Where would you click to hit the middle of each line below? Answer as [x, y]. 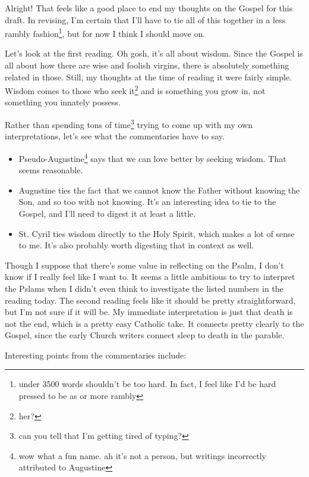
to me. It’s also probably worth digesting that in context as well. [136, 245]
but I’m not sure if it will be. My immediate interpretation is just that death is [149, 312]
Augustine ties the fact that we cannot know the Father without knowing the [159, 190]
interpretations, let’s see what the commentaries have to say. [115, 136]
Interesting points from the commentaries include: [96, 355]
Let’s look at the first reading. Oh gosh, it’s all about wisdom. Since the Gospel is [154, 53]
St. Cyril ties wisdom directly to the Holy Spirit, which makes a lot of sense [157, 233]
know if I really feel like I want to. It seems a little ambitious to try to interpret [150, 277]
